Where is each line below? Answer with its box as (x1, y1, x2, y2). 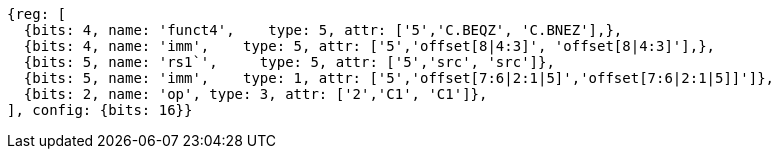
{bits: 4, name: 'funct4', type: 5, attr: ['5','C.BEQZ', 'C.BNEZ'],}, (23, 22, 623, 38)
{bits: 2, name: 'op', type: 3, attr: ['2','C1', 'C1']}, (23, 86, 488, 102)
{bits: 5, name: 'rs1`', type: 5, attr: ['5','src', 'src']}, (23, 54, 555, 70)
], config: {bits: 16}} (7, 102, 193, 118)
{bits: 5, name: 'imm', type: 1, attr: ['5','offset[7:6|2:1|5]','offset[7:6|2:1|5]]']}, (23, 70, 775, 86)
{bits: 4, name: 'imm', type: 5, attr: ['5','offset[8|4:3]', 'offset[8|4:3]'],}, (23, 38, 716, 54)
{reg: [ (7, 6, 67, 22)
